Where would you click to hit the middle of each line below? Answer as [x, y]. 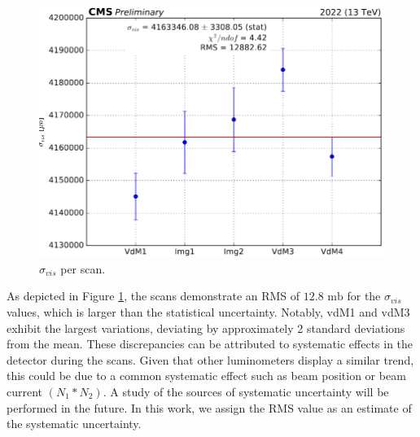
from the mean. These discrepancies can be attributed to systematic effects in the [210, 344]
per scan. [83, 268]
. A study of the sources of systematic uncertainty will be [246, 391]
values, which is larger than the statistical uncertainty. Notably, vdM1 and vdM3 [208, 312]
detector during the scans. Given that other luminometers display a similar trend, [210, 359]
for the [364, 296]
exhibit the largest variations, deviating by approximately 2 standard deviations [206, 328]
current [25, 391]
